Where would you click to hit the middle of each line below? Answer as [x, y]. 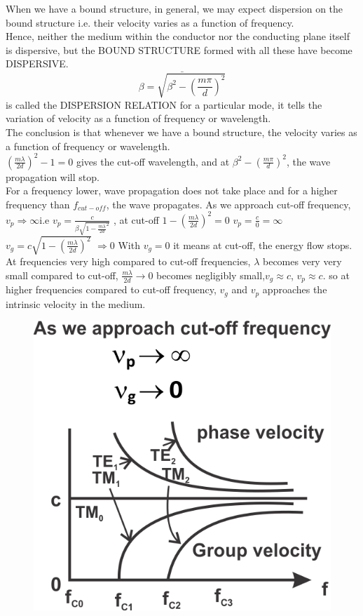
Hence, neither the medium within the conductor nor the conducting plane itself [178, 36]
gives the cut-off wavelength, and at [153, 161]
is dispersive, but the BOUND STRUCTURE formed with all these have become [179, 49]
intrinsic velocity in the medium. [76, 303]
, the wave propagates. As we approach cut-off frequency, [228, 204]
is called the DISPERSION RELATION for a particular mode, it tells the [164, 104]
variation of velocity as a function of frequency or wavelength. [138, 118]
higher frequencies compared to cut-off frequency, [111, 289]
